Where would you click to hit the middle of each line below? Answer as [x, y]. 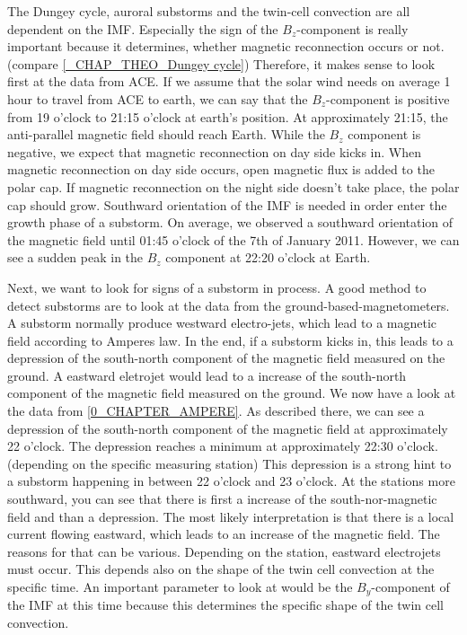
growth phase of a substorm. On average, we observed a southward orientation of [230, 222]
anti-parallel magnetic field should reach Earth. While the [166, 134]
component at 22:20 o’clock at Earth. [268, 257]
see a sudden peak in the [75, 257]
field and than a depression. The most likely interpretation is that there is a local [231, 516]
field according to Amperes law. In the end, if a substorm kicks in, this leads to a [230, 340]
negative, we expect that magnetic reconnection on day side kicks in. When [214, 151]
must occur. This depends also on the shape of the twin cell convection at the [221, 569]
